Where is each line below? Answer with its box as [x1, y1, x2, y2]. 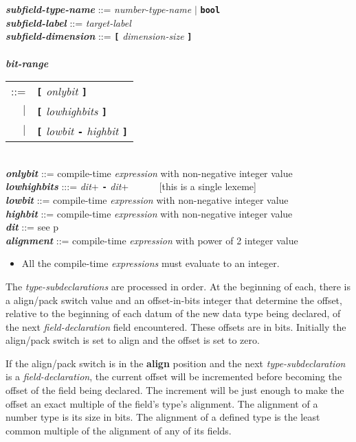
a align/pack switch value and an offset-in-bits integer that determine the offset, [5, 292, 342, 307]
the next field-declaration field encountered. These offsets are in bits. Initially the [5, 319, 346, 334]
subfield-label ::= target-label [5, 15, 131, 30]
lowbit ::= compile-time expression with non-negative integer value [5, 192, 289, 207]
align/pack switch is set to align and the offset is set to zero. [5, 333, 260, 347]
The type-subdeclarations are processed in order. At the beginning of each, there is [5, 279, 351, 293]
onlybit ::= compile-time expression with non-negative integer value [5, 165, 293, 180]
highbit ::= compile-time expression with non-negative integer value [5, 206, 293, 220]
